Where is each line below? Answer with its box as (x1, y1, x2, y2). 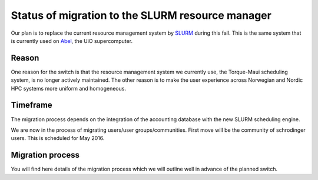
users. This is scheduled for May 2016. (11, 135, 105, 142)
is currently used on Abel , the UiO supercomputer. (11, 37, 132, 44)
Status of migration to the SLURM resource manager (11, 9, 272, 22)
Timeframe (11, 100, 52, 110)
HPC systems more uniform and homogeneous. (11, 85, 127, 92)
